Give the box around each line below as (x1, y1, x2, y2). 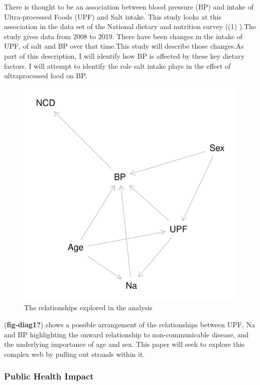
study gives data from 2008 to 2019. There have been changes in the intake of (4, 31, 243, 41)
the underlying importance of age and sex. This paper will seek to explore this (4, 339, 245, 349)
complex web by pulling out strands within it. (4, 348, 145, 359)
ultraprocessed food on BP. (4, 70, 87, 81)
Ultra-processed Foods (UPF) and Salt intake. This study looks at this (4, 11, 221, 22)
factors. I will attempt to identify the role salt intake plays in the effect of (4, 60, 231, 71)
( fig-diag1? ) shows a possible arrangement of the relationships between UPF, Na (4, 319, 255, 329)
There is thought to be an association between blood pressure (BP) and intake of (4, 2, 253, 12)
